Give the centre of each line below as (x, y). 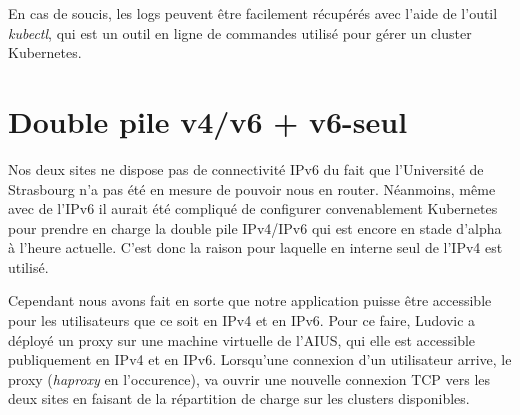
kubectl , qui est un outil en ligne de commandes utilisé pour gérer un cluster (240, 32)
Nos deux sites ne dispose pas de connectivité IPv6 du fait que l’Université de (246, 168)
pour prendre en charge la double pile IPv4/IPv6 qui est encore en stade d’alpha (255, 227)
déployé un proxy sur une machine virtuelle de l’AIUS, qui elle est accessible (242, 339)
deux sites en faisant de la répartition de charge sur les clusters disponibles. (239, 398)
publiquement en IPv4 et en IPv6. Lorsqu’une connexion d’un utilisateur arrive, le (260, 359)
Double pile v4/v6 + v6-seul (208, 120)
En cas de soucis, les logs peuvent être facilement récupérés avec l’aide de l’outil (253, 13)
